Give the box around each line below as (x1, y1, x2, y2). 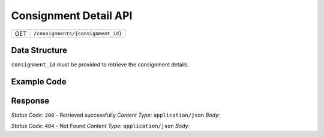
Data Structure (11, 45, 68, 55)
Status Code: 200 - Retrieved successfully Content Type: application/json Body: (11, 111, 220, 118)
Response (11, 96, 50, 106)
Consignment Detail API (11, 9, 133, 22)
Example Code (11, 77, 67, 87)
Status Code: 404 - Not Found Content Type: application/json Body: (11, 123, 190, 130)
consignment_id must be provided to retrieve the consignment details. (11, 61, 190, 68)
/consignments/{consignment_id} (34, 31, 122, 37)
